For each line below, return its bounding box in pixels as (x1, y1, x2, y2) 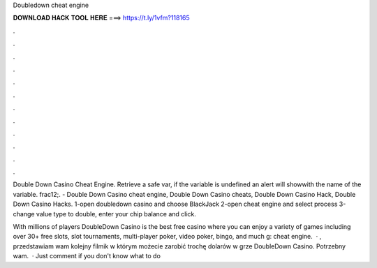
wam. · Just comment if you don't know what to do (13, 252, 161, 260)
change (13, 209, 35, 218)
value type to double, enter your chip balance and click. (36, 209, 197, 218)
